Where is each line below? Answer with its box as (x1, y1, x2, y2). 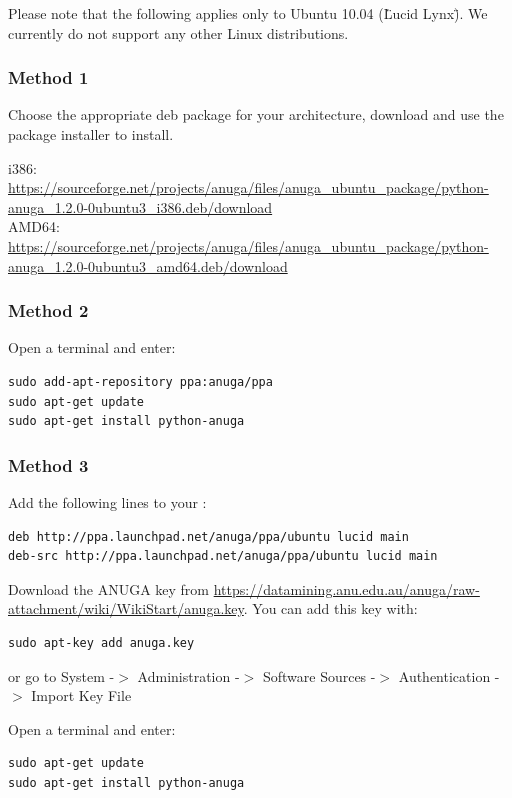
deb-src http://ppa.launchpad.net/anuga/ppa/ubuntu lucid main (8, 549, 438, 564)
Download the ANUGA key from (8, 578, 209, 599)
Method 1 (8, 65, 89, 90)
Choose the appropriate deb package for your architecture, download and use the (8, 104, 504, 125)
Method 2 (8, 298, 89, 323)
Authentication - (398, 665, 500, 686)
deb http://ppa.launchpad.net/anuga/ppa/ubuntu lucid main (8, 529, 409, 544)
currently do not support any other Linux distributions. (8, 22, 349, 43)
